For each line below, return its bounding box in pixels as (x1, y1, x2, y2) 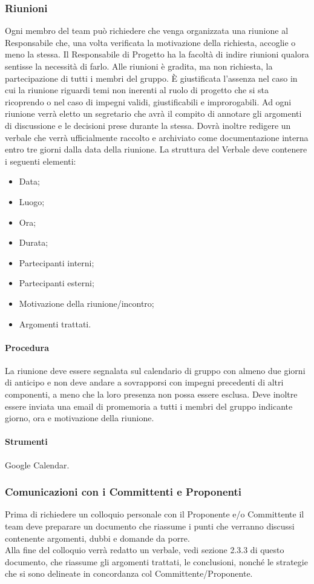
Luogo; (19, 195, 45, 208)
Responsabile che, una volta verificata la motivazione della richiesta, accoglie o (5, 36, 296, 48)
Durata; (19, 236, 48, 249)
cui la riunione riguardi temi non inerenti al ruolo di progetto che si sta (5, 84, 269, 96)
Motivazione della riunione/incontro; (19, 297, 154, 309)
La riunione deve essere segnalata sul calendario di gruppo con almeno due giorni (5, 364, 306, 376)
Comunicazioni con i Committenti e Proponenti (5, 484, 242, 499)
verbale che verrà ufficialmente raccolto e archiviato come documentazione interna (5, 131, 309, 143)
